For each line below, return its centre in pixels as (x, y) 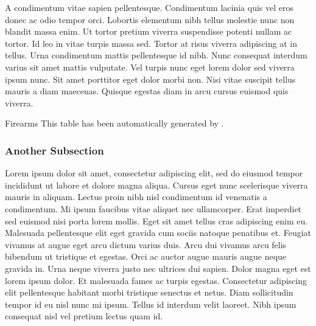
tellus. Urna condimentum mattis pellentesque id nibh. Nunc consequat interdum (156, 55)
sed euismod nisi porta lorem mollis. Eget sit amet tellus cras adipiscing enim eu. (156, 220)
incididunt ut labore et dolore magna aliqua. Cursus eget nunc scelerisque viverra (156, 185)
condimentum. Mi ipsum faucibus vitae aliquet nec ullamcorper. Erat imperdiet (153, 208)
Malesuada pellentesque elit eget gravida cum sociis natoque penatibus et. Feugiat (158, 233)
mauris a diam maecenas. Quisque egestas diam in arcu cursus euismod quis (147, 91)
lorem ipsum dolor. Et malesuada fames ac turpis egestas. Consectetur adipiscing (156, 280)
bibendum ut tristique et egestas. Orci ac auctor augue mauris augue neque (146, 256)
